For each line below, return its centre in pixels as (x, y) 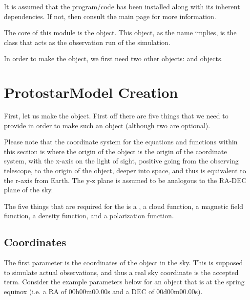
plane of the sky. (29, 190)
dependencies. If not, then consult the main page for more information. (110, 16)
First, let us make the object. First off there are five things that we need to (116, 116)
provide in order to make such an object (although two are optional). (107, 125)
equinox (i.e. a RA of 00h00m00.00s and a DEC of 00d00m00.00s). (103, 291)
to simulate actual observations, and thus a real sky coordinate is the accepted (121, 272)
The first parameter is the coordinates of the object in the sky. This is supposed (124, 263)
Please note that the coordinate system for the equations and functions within (121, 142)
